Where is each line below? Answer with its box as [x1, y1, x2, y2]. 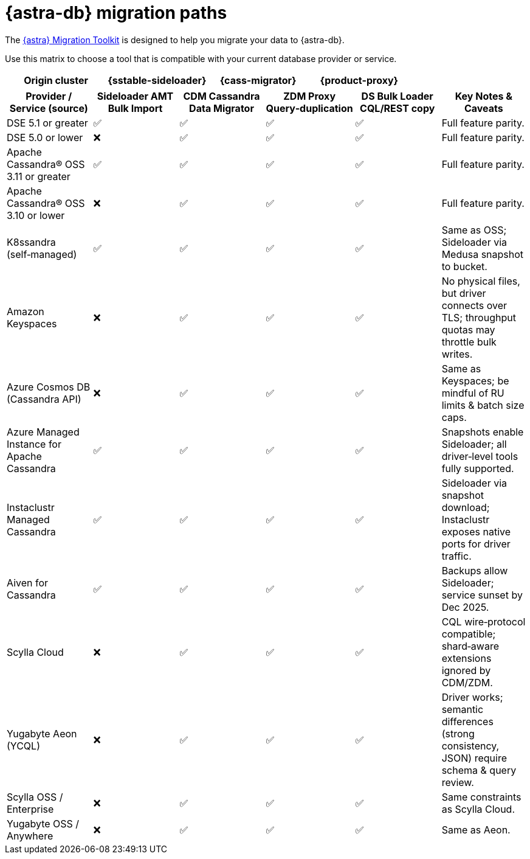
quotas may [441, 323, 495, 336]
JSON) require [441, 751, 507, 764]
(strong [441, 727, 475, 740]
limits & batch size [441, 398, 525, 411]
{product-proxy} [320, 74, 399, 86]
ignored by [441, 664, 491, 676]
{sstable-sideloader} [108, 74, 207, 86]
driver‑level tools [441, 450, 518, 462]
